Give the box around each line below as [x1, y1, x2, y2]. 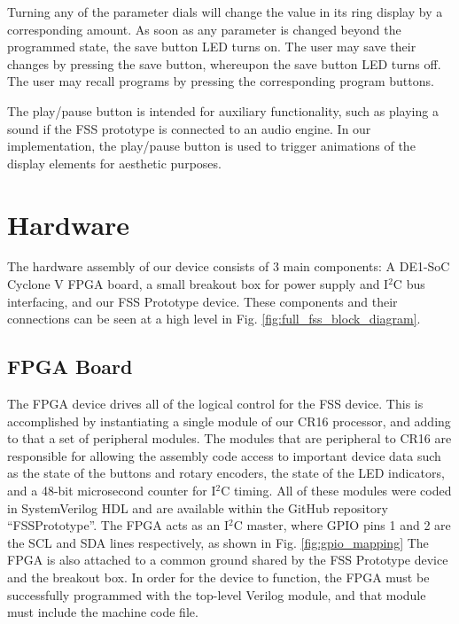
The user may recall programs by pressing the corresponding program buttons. [7, 72, 434, 90]
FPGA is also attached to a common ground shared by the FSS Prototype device [7, 550, 448, 569]
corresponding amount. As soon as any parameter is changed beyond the [7, 19, 401, 38]
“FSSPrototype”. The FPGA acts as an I [7, 516, 229, 534]
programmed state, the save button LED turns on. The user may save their [7, 37, 416, 56]
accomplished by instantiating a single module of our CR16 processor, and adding [7, 411, 451, 430]
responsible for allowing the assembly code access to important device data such [7, 446, 441, 464]
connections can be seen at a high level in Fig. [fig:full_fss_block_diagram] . [7, 309, 421, 328]
